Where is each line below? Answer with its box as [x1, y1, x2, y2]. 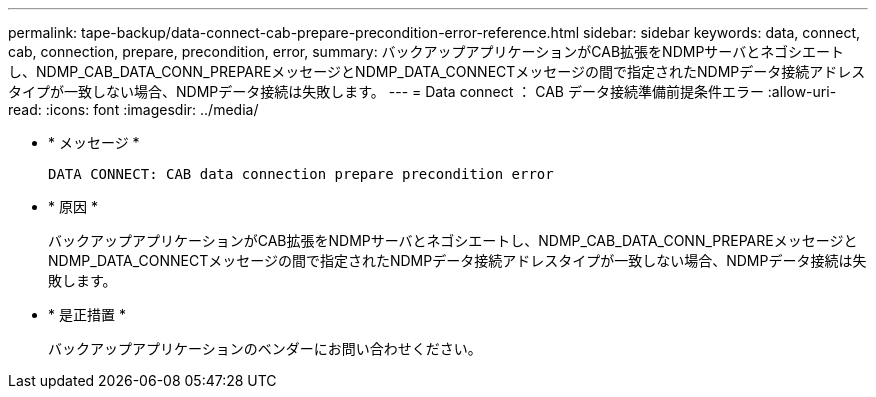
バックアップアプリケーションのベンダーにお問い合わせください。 [48, 340, 482, 357]
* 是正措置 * [48, 306, 126, 323]
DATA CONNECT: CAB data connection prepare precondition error [48, 166, 554, 182]
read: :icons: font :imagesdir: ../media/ [8, 101, 259, 118]
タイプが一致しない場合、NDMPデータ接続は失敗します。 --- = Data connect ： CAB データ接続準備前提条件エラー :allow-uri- [8, 83, 837, 100]
